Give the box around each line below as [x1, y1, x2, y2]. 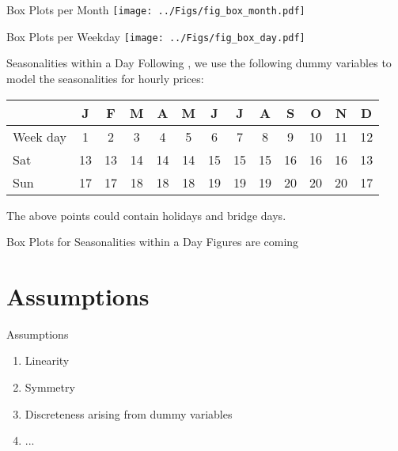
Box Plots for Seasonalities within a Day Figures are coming [6, 233, 299, 250]
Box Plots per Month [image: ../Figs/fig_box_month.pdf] [6, 2, 305, 17]
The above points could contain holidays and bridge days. [6, 207, 286, 223]
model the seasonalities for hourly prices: [6, 70, 204, 86]
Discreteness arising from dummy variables [25, 405, 233, 422]
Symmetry [25, 379, 75, 395]
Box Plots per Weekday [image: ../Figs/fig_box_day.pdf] [6, 28, 305, 44]
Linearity [25, 352, 70, 369]
